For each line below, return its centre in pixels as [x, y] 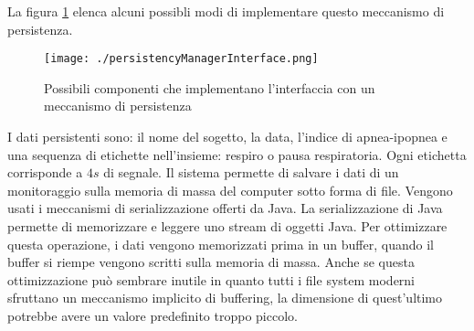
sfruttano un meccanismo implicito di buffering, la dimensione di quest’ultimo [225, 298]
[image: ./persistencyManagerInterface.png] [181, 59]
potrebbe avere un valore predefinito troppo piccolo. [153, 315]
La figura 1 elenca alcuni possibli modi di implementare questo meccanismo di [226, 11]
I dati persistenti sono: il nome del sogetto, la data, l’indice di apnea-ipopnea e [227, 137]
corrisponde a [45, 172]
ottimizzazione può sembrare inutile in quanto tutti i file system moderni [211, 279]
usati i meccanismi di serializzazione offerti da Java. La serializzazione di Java [225, 208]
